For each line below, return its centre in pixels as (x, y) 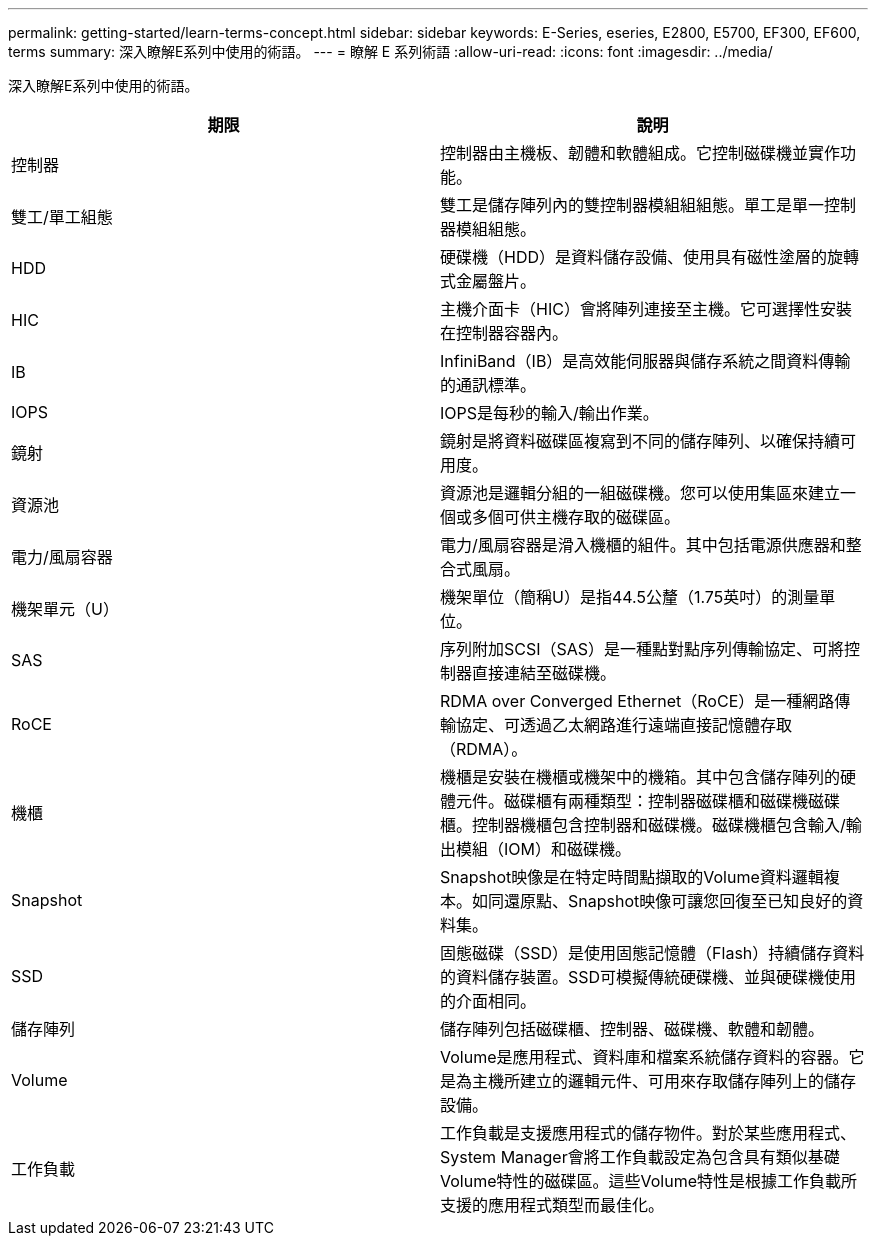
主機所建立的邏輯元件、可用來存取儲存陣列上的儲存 (664, 1081)
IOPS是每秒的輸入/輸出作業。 (549, 413)
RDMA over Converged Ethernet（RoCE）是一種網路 (637, 701)
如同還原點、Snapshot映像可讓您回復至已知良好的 (660, 901)
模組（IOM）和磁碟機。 (543, 849)
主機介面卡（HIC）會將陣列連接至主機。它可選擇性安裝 (646, 309)
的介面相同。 (488, 1001)
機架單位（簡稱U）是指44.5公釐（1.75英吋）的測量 (630, 597)
